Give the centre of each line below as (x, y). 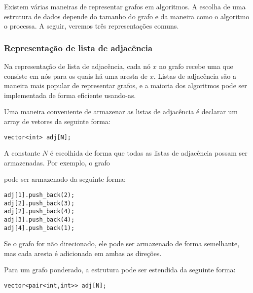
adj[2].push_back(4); (39, 212)
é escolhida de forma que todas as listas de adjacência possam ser (149, 153)
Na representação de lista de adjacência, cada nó (77, 66)
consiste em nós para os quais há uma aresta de (76, 76)
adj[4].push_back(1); (39, 228)
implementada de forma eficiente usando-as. (70, 95)
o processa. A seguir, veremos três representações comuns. (91, 26)
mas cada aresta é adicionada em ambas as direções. (83, 253)
